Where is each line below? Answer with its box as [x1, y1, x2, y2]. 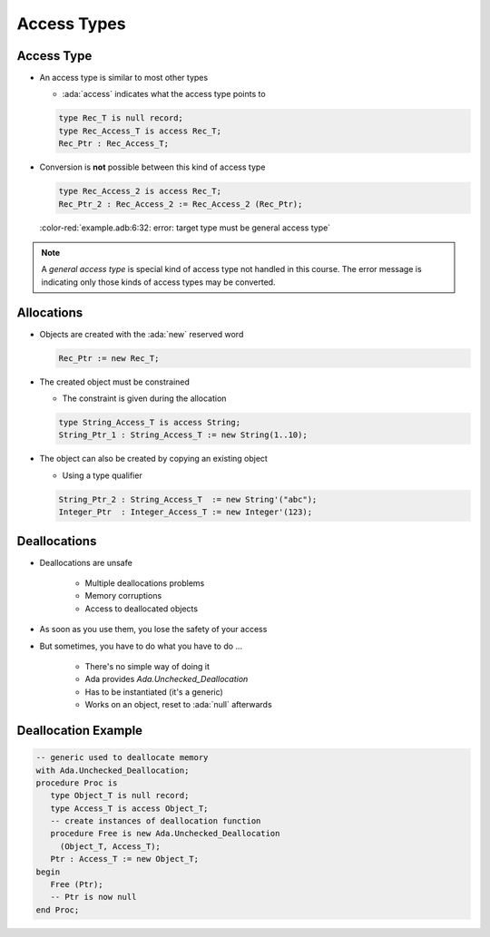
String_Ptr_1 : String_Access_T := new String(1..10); [58, 430, 308, 440]
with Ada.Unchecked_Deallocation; [35, 765, 190, 776]
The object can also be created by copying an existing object [39, 454, 268, 464]
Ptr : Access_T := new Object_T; [50, 854, 200, 864]
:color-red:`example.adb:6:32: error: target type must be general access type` [39, 222, 331, 233]
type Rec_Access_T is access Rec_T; [58, 125, 222, 136]
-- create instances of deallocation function [50, 816, 261, 826]
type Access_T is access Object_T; [50, 803, 209, 814]
